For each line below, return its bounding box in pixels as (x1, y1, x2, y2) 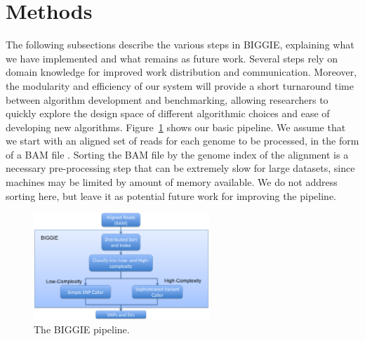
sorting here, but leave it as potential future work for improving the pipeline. (6, 188, 336, 203)
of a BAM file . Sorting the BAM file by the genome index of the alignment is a (6, 147, 349, 161)
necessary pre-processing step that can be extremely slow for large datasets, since (6, 161, 355, 175)
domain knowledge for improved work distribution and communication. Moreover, (6, 65, 357, 79)
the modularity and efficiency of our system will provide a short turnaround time (6, 78, 354, 93)
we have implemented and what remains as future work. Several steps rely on (6, 51, 338, 65)
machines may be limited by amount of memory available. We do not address (6, 175, 338, 189)
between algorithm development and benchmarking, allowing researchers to (6, 92, 328, 107)
